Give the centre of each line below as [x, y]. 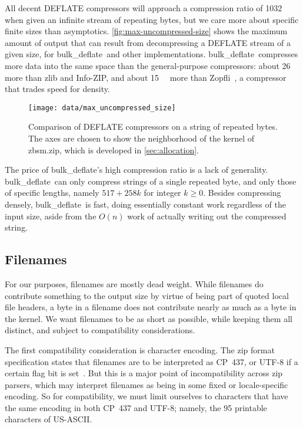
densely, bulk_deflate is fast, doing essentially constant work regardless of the [145, 204]
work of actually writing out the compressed [207, 216]
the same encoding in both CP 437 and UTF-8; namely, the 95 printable [136, 407]
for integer [162, 193]
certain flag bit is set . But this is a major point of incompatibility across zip [144, 373]
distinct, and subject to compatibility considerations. [100, 330]
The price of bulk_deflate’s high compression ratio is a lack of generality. [136, 170]
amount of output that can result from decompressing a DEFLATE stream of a [148, 42]
